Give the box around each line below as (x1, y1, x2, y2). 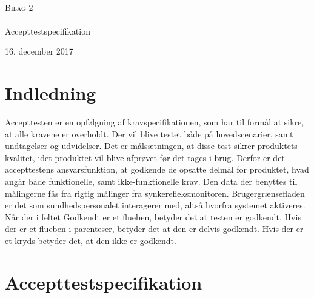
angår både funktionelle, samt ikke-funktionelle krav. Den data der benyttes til (5, 175, 298, 188)
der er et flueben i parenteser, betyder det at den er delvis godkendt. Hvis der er (5, 222, 304, 235)
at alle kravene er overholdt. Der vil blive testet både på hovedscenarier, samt (5, 127, 293, 140)
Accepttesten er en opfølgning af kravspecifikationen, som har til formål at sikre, (5, 116, 304, 128)
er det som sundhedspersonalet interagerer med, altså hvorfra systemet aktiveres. (5, 199, 306, 211)
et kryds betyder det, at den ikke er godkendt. (5, 234, 176, 247)
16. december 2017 (5, 45, 73, 58)
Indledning (5, 81, 96, 105)
